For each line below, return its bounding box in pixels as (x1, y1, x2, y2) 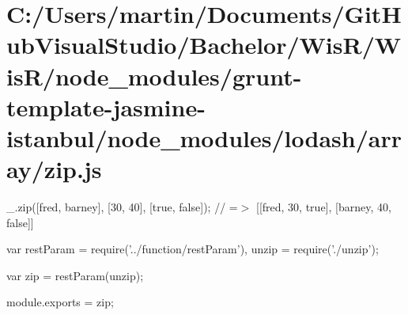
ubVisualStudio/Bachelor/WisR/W (6, 28, 402, 61)
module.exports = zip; (6, 294, 114, 310)
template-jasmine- (6, 90, 206, 123)
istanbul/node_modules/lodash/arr (6, 121, 402, 154)
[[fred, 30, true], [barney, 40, (256, 199, 391, 215)
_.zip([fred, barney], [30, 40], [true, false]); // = (6, 199, 238, 215)
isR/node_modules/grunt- (6, 59, 302, 92)
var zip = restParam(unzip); (6, 267, 144, 283)
